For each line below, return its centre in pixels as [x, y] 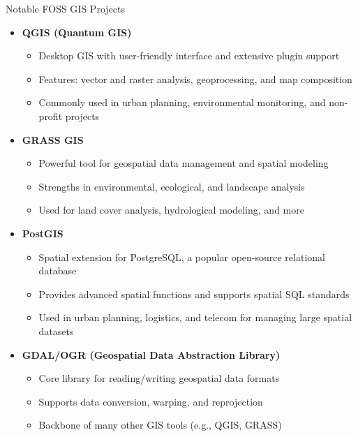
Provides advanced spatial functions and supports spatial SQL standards [194, 294]
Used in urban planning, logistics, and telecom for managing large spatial [195, 317]
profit [51, 116]
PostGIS [43, 233]
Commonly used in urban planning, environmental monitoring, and [182, 102]
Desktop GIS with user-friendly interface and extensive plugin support [189, 55]
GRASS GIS [53, 139]
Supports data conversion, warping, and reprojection [151, 401]
